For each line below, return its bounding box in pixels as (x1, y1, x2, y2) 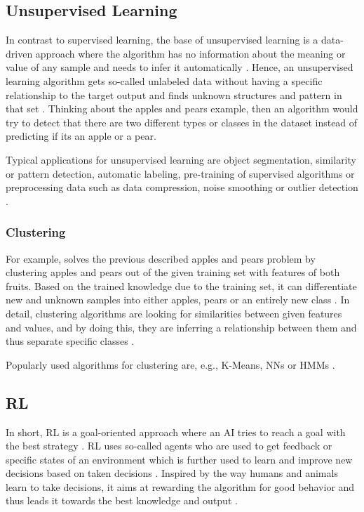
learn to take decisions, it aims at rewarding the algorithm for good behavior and (6, 479, 355, 494)
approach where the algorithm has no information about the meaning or (35, 46, 346, 60)
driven (6, 46, 33, 60)
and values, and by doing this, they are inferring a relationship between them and (6, 320, 357, 334)
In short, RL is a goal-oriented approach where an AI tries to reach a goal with (6, 424, 346, 439)
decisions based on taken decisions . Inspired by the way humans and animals (6, 466, 338, 480)
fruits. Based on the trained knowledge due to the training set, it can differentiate (6, 278, 357, 293)
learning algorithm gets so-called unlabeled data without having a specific (6, 73, 323, 88)
